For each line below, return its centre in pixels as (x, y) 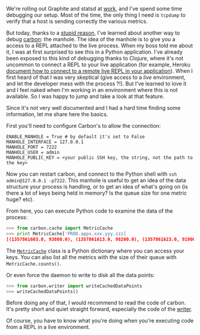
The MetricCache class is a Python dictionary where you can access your (95, 251)
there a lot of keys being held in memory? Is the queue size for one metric (97, 193)
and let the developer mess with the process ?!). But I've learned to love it (96, 84)
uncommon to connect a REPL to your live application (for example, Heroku (98, 64)
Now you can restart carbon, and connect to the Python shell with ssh (92, 174)
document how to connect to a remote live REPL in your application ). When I (100, 71)
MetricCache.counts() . (34, 263)
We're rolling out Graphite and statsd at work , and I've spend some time (94, 9)
